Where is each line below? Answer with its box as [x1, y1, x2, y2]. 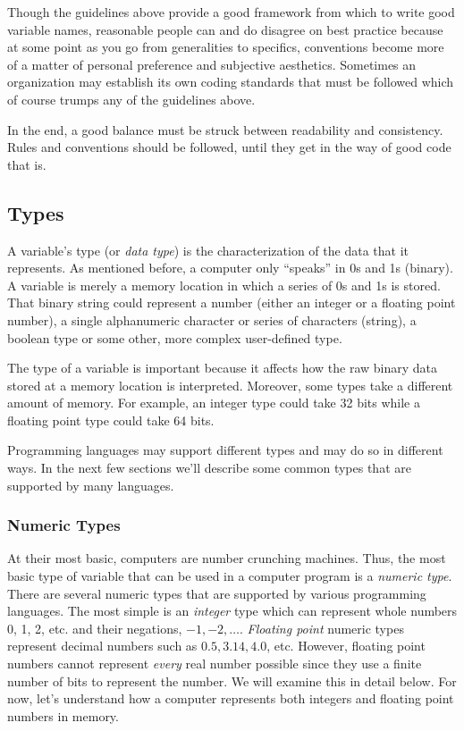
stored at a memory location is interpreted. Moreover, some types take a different [7, 375, 453, 394]
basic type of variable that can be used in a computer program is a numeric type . [7, 567, 452, 585]
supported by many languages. [7, 475, 174, 494]
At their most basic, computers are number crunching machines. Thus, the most [7, 549, 446, 567]
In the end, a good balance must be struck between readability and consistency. [7, 120, 443, 139]
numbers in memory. [7, 706, 119, 725]
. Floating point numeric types [240, 618, 404, 637]
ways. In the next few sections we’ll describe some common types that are [7, 458, 411, 477]
